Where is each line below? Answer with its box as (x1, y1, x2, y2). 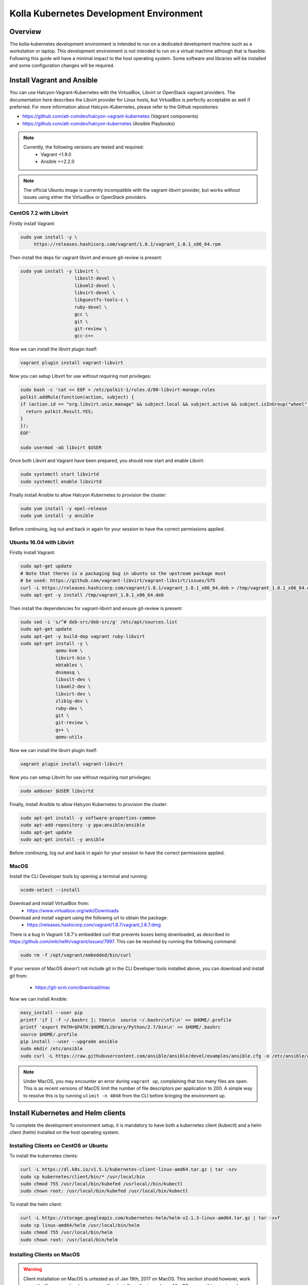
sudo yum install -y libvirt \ (20, 268, 100, 274)
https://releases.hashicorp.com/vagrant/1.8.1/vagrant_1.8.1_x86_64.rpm (33, 241, 221, 247)
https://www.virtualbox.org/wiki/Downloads (27, 907, 119, 913)
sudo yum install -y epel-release (20, 505, 107, 511)
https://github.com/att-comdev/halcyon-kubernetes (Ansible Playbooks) (22, 120, 176, 126)
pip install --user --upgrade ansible (20, 1038, 118, 1044)
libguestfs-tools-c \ (74, 297, 129, 303)
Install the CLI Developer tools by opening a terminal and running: (9, 873, 148, 879)
